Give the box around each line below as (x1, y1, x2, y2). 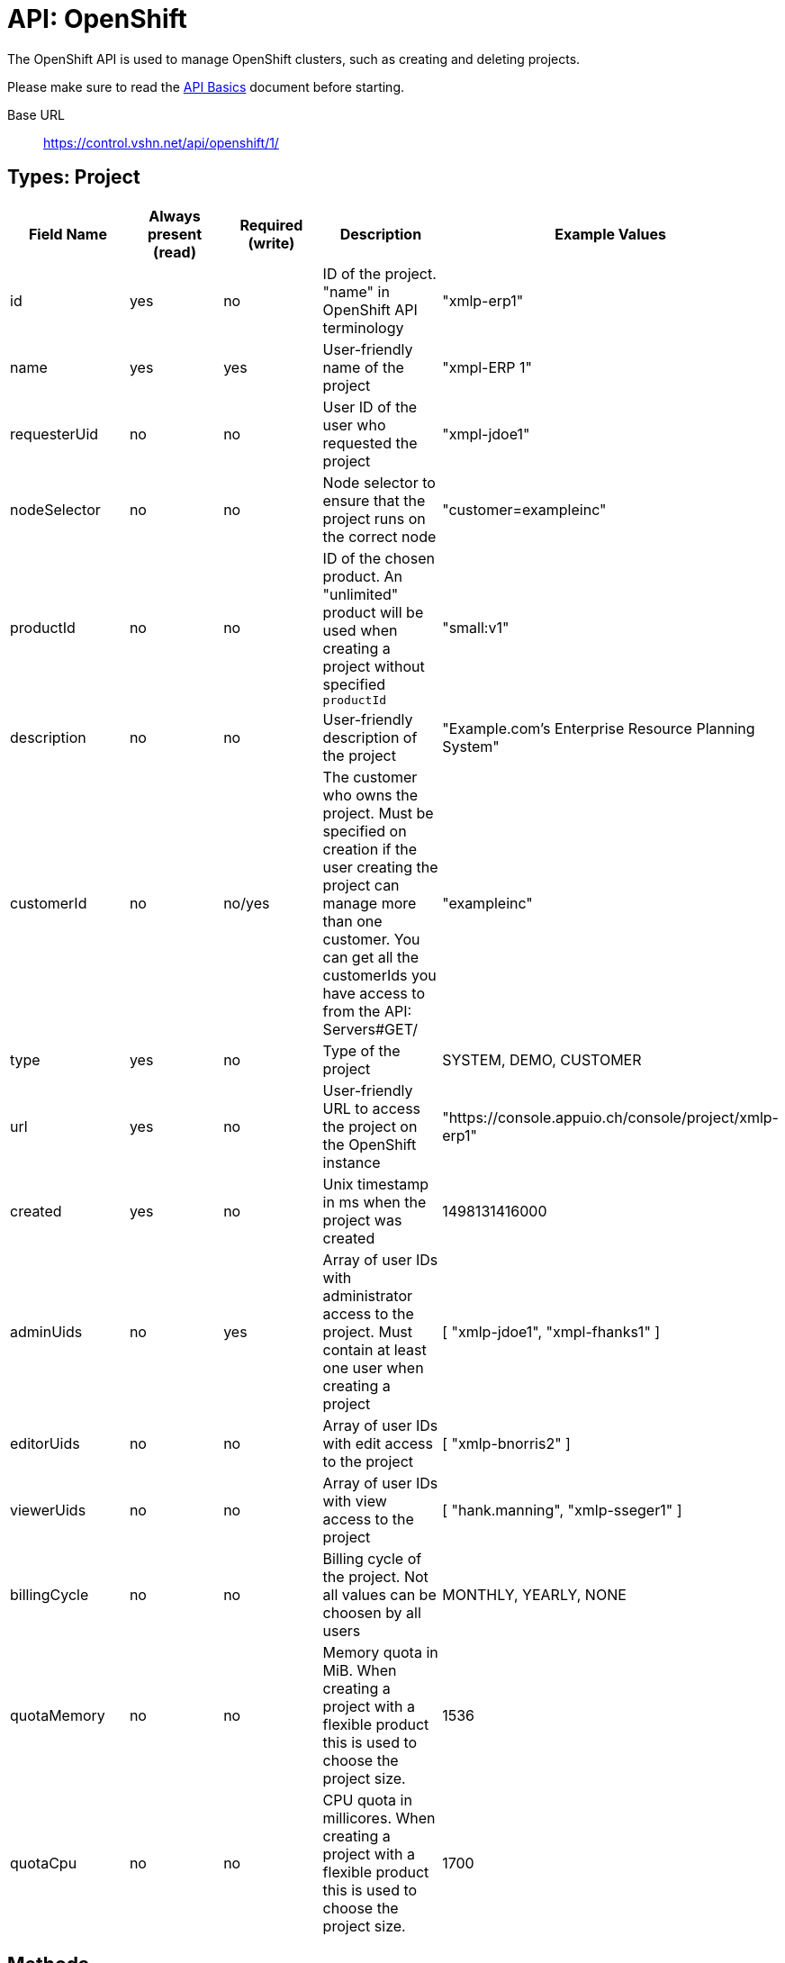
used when (322, 620, 398, 639)
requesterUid (10, 424, 99, 443)
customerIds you (322, 965, 437, 984)
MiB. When (322, 1660, 397, 1679)
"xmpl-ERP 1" (442, 357, 533, 376)
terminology (322, 318, 404, 337)
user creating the (322, 857, 438, 876)
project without (322, 656, 425, 675)
